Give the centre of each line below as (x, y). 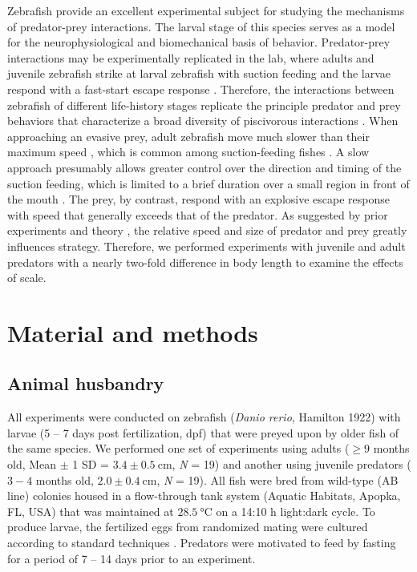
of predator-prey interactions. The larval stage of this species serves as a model (201, 26)
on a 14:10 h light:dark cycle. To (296, 511)
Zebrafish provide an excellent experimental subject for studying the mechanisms (206, 10)
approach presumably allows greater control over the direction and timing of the (204, 167)
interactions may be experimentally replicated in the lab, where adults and (191, 57)
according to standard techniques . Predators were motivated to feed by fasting (202, 543)
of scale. (27, 278)
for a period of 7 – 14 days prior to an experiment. (132, 558)
